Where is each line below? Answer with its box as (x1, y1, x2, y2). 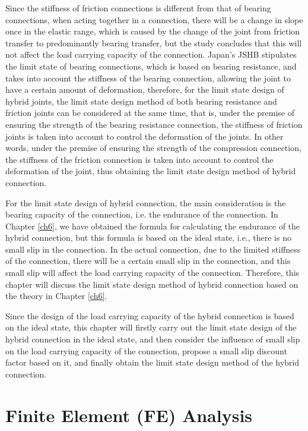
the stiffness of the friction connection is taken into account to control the (5, 153, 274, 165)
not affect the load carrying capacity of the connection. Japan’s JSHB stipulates (5, 48, 297, 61)
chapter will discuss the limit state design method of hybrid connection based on (5, 278, 299, 290)
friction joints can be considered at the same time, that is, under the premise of (5, 106, 295, 119)
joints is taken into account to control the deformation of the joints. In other (5, 130, 284, 142)
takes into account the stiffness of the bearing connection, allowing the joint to (5, 71, 291, 84)
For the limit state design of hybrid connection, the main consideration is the (5, 196, 286, 209)
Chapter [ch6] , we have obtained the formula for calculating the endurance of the (5, 219, 300, 232)
